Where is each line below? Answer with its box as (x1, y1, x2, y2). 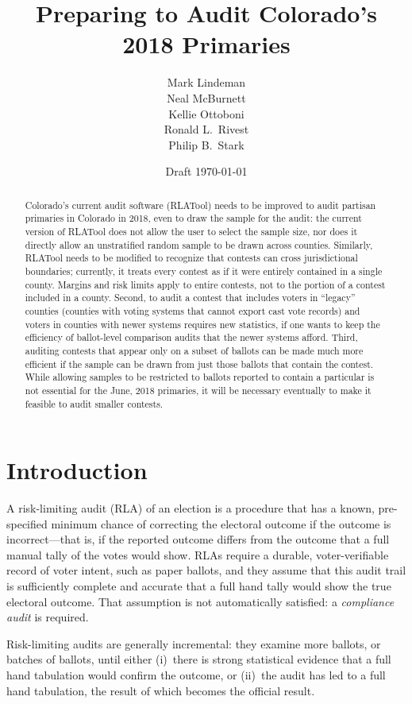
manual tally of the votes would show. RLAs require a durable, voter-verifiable (6, 546, 389, 563)
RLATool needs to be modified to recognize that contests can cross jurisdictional (25, 251, 358, 265)
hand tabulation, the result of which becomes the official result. (6, 682, 315, 698)
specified (6, 515, 48, 532)
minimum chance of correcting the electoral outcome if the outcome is (51, 515, 391, 532)
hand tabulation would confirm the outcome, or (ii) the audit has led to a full (6, 667, 386, 683)
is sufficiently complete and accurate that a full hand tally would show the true (6, 578, 391, 594)
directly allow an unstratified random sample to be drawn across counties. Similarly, (25, 238, 373, 251)
